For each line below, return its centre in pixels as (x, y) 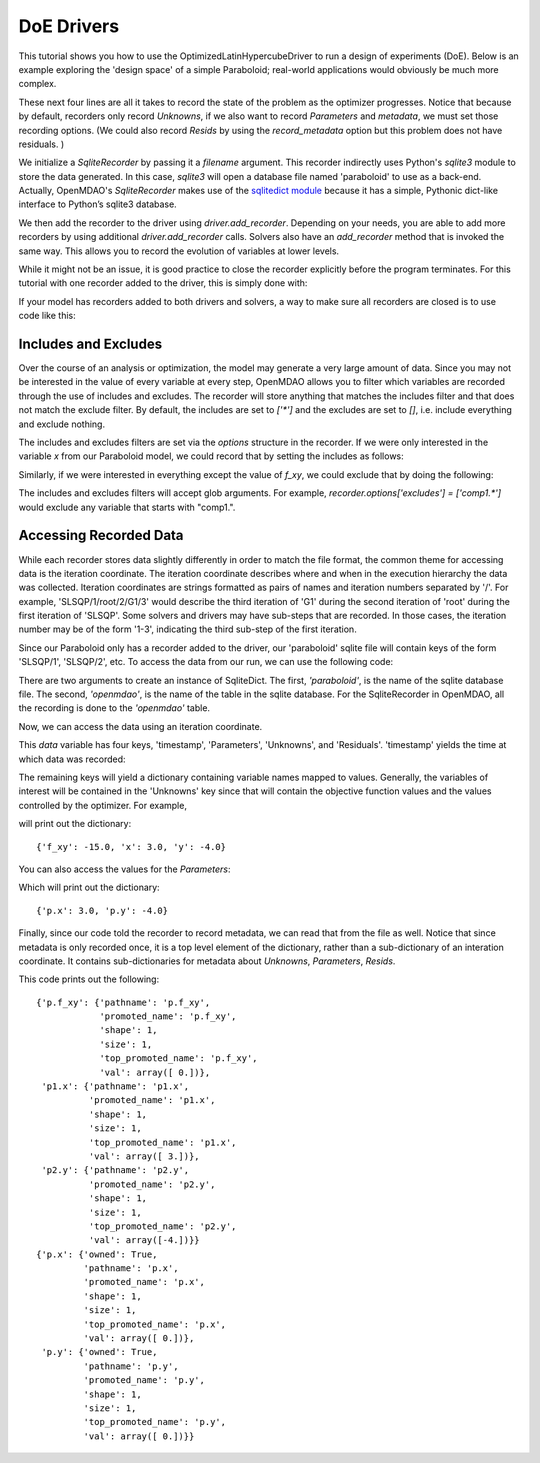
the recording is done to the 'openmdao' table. (114, 708)
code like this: (47, 316)
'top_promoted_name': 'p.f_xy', (179, 1058)
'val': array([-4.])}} (144, 1240)
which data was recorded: (72, 759)
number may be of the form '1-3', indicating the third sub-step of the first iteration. (187, 629)
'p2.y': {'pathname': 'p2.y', (115, 1170)
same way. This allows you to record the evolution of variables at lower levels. (179, 251)
